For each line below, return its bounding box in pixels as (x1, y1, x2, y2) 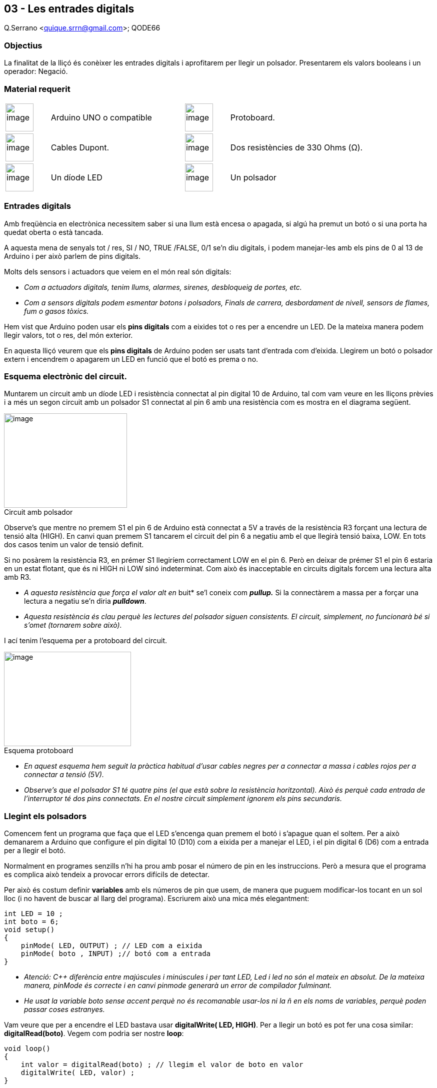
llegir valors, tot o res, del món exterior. (4, 330, 133, 339)
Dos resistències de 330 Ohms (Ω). (230, 142, 363, 152)
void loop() (4, 1045, 50, 1053)
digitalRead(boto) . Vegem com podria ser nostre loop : (4, 1029, 184, 1038)
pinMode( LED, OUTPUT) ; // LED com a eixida (20, 942, 202, 950)
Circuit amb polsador (4, 508, 73, 517)
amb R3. (4, 573, 31, 582)
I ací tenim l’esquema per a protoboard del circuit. (4, 636, 167, 645)
